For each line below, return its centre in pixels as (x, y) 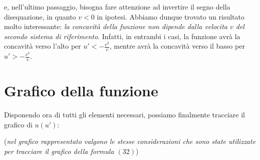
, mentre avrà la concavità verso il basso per (177, 46)
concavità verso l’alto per (43, 46)
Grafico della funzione (81, 91)
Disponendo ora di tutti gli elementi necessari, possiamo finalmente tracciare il (124, 115)
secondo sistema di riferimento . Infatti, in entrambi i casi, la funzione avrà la (122, 36)
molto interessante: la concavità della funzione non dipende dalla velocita (116, 26)
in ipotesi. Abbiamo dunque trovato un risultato (171, 16)
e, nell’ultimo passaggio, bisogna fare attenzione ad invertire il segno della (117, 7)
